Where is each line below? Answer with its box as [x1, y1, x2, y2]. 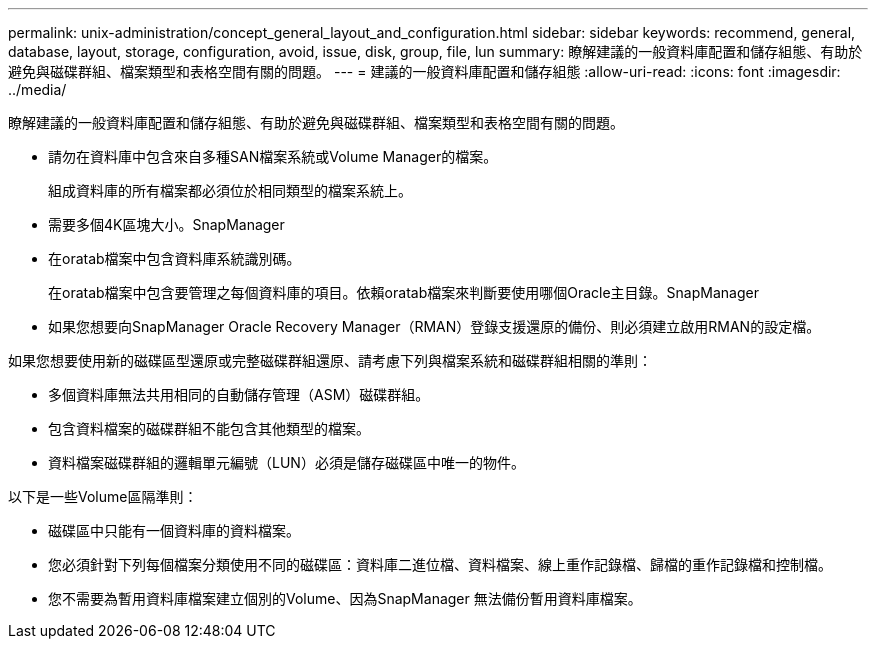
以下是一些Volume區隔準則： [8, 488, 198, 505]
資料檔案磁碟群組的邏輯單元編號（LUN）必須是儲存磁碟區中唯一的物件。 [48, 454, 525, 471]
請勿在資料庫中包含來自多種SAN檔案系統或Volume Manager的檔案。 [48, 148, 498, 165]
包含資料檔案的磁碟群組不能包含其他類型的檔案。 [48, 420, 370, 437]
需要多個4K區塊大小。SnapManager [48, 216, 285, 233]
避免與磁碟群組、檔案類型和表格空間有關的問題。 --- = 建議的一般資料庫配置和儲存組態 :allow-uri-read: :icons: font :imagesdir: [8, 63, 841, 80]
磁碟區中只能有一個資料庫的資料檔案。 [48, 522, 300, 539]
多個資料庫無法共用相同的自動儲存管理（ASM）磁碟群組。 [48, 386, 430, 403]
